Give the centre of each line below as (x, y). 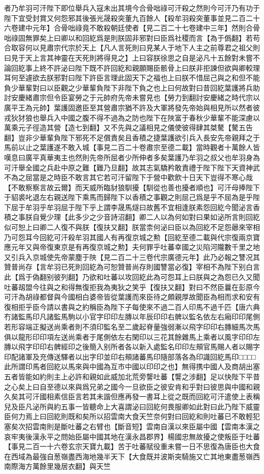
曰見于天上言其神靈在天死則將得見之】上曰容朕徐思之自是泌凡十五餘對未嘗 (128, 57)
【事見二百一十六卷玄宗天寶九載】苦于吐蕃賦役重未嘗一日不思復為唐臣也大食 (132, 446)
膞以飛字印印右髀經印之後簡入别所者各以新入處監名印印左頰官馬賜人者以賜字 (132, 347)
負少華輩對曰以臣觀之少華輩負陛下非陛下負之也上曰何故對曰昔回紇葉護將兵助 (132, 87)
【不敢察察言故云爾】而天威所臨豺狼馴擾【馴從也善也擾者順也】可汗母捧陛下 (132, 187)
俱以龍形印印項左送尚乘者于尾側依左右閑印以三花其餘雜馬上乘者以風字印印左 (132, 336)
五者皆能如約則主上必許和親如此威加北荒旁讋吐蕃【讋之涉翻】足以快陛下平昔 (132, 376)
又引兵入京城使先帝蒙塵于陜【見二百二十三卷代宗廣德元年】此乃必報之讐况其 (132, 257)
